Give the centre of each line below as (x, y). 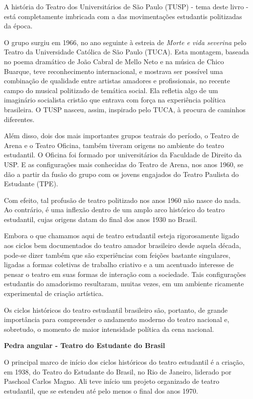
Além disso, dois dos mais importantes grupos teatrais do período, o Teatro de (122, 136)
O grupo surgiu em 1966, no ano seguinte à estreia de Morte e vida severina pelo (125, 42)
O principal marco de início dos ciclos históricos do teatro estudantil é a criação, (124, 362)
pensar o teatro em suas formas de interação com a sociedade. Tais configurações (125, 274)
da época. (18, 26)
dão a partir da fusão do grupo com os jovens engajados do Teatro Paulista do (121, 174)
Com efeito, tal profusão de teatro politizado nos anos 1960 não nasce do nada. (122, 200)
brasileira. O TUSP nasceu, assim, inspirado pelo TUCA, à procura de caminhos (125, 109)
